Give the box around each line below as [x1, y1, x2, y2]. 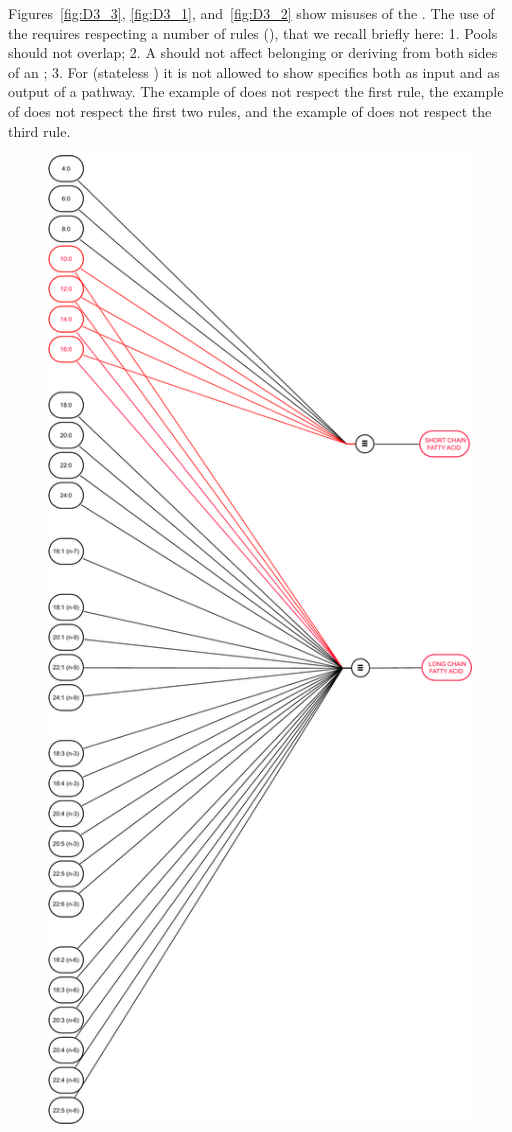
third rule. [8, 120, 71, 141]
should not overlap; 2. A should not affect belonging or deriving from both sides [8, 42, 498, 63]
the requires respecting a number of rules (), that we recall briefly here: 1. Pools [8, 22, 498, 43]
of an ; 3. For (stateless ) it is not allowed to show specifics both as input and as [8, 61, 500, 82]
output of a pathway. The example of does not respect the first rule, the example [8, 81, 504, 102]
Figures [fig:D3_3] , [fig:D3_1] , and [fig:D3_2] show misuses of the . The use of [8, 3, 495, 23]
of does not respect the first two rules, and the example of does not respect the [8, 100, 492, 121]
